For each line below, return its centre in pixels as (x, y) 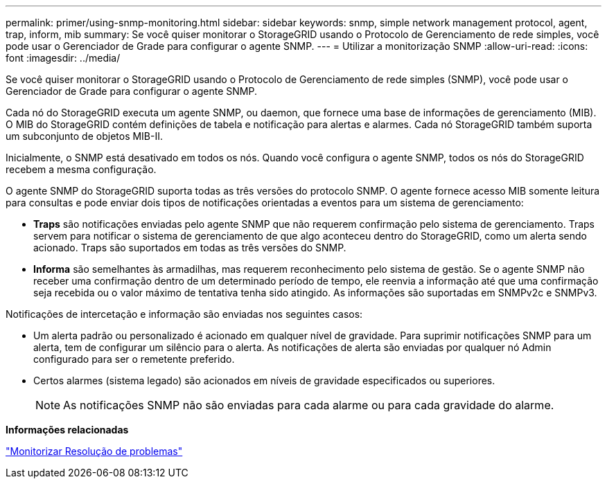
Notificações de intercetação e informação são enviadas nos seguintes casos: (184, 314)
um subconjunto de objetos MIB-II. (85, 136)
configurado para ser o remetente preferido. (134, 359)
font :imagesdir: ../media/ (63, 58)
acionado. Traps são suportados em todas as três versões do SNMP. (190, 248)
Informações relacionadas (67, 430)
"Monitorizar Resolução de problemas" (94, 451)
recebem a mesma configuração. (81, 169)
